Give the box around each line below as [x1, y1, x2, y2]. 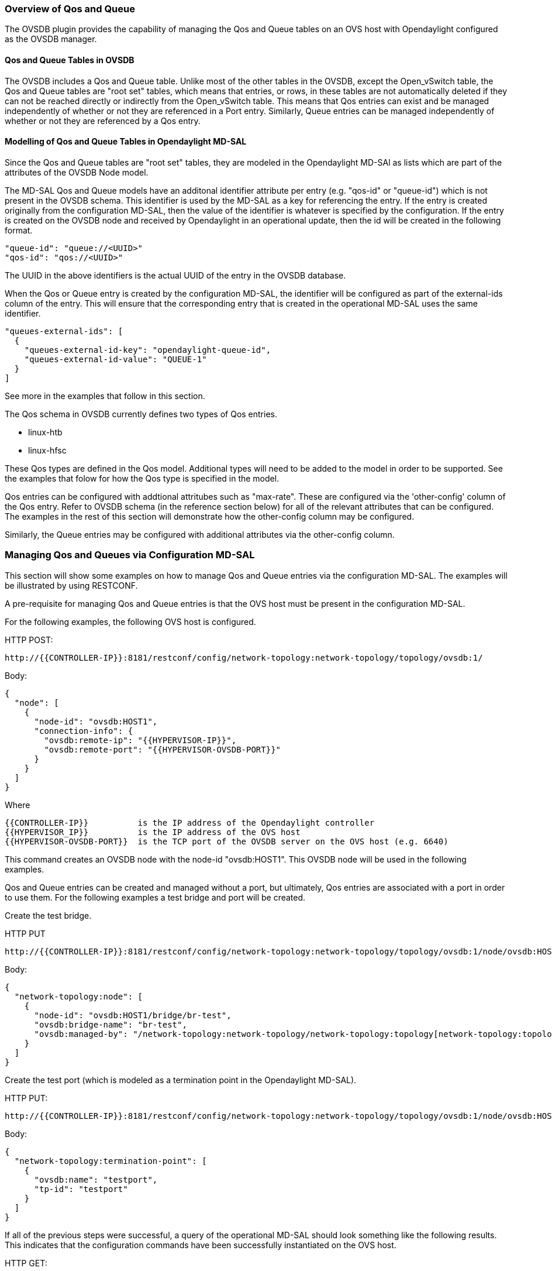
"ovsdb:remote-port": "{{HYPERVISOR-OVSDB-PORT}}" [44, 744, 281, 754]
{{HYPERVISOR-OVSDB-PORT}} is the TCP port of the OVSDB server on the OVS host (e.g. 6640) [5, 836, 448, 846]
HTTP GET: [5, 1258, 47, 1268]
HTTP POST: [5, 634, 53, 645]
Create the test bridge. [5, 910, 92, 920]
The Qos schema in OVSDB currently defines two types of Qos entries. [5, 408, 277, 419]
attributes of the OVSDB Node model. [5, 167, 149, 177]
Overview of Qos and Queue [5, 3, 135, 15]
